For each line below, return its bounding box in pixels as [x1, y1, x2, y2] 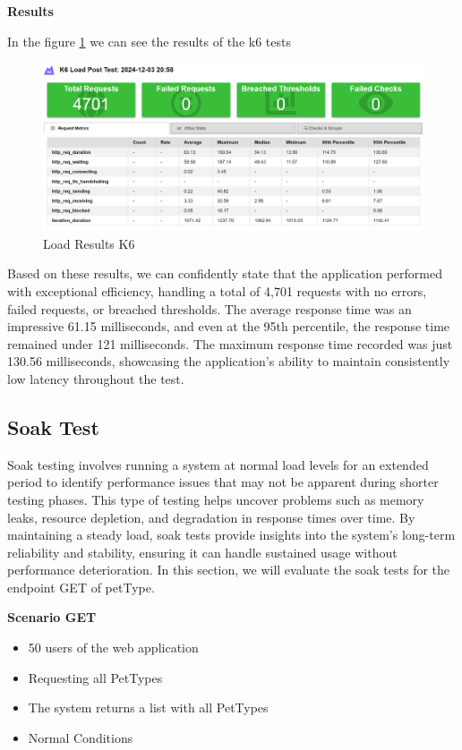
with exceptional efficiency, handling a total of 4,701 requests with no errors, [7, 281, 427, 300]
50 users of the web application [28, 638, 199, 657]
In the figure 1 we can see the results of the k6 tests [7, 31, 291, 50]
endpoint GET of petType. [7, 577, 155, 596]
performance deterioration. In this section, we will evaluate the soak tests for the [7, 560, 450, 579]
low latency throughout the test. [7, 369, 184, 388]
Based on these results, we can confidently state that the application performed [7, 264, 443, 283]
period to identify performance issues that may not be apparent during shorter [7, 473, 439, 491]
